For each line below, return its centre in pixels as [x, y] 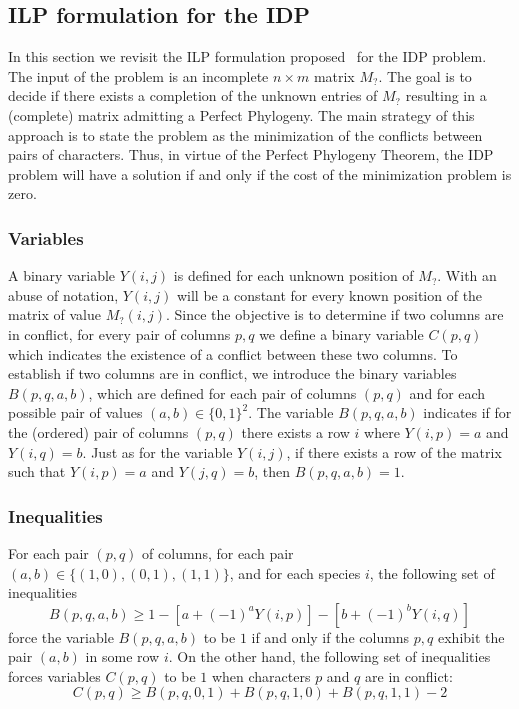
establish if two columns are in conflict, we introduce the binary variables [232, 373]
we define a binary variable [341, 333]
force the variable [61, 636]
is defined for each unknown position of [293, 275]
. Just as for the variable [157, 451]
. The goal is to [425, 75]
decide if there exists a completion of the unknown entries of [193, 95]
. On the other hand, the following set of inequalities [329, 656]
